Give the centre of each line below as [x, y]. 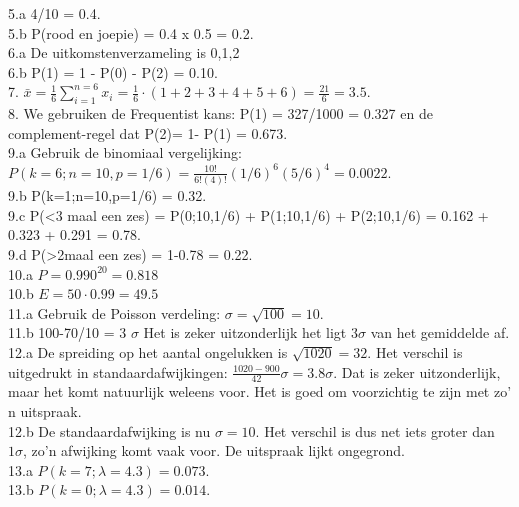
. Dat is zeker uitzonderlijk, [417, 371]
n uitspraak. [45, 411]
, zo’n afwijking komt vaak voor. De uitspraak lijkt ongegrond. [214, 450]
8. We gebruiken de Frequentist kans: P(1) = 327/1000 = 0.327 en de [220, 113]
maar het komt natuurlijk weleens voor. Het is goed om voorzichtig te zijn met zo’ [260, 391]
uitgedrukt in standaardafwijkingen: [118, 371]
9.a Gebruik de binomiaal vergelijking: [125, 152]
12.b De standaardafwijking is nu [109, 430]
